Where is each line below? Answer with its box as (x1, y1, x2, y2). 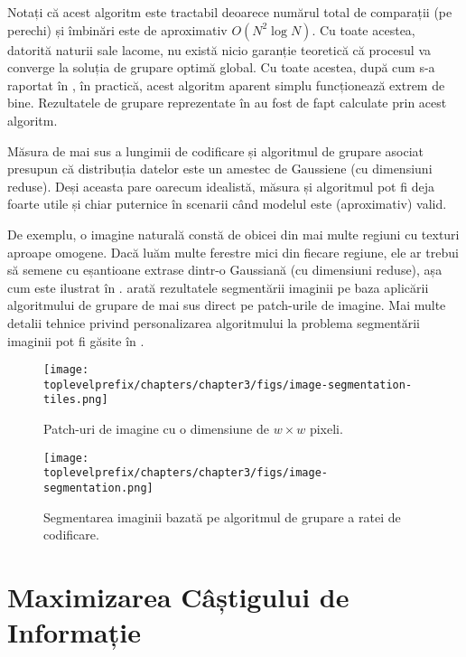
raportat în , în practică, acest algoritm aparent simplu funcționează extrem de (7, 75, 445, 94)
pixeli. (309, 419, 343, 438)
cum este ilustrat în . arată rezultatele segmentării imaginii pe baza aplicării (7, 277, 429, 296)
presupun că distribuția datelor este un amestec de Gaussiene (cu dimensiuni (7, 159, 433, 178)
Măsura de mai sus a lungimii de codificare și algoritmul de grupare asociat (7, 141, 424, 160)
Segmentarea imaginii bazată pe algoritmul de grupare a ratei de (43, 507, 401, 526)
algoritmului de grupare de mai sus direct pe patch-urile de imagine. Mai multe (7, 296, 446, 314)
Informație (7, 614, 141, 651)
